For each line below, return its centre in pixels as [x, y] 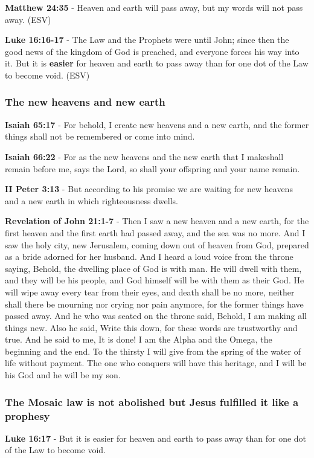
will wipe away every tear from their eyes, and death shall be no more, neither [150, 292]
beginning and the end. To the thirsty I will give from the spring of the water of [153, 351]
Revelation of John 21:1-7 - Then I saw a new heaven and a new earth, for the [157, 221]
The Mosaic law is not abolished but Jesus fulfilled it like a [152, 402]
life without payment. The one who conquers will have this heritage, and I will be [156, 363]
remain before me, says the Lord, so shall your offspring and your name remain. [152, 168]
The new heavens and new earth [85, 102]
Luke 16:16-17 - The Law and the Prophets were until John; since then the [147, 40]
